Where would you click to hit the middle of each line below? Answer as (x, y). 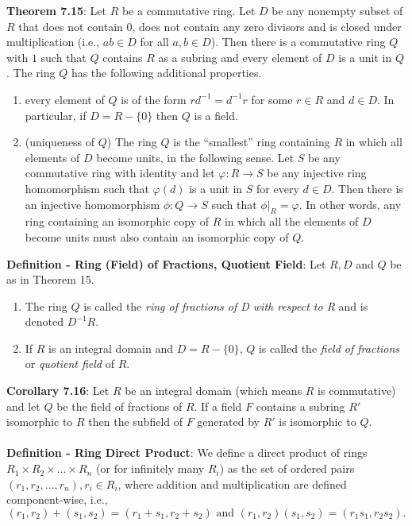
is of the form (154, 99)
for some (272, 99)
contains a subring (300, 406)
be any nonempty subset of (337, 10)
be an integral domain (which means (214, 391)
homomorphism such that (87, 188)
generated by (228, 422)
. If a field (218, 406)
